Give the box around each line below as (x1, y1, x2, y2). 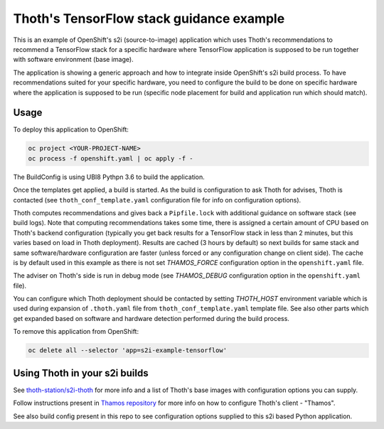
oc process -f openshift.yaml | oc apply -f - (28, 154, 193, 163)
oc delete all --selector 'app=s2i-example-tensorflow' (28, 347, 228, 354)
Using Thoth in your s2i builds (13, 366, 149, 379)
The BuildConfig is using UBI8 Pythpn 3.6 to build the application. (13, 173, 206, 181)
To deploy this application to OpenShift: (13, 125, 129, 134)
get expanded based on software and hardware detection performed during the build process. (13, 314, 289, 322)
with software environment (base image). (13, 55, 134, 64)
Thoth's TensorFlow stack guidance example (13, 11, 285, 26)
